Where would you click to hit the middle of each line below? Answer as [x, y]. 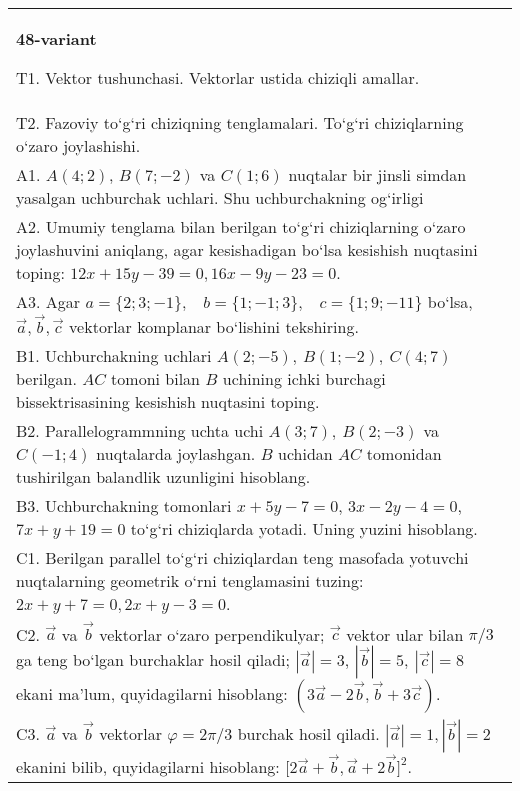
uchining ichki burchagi [304, 378]
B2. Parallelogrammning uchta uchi [140, 430]
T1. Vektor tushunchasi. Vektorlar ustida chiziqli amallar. [218, 77]
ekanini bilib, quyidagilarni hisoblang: [148, 766]
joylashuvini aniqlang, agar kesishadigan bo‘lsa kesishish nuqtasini [247, 249]
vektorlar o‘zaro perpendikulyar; [212, 634]
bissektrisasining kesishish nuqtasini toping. [168, 401]
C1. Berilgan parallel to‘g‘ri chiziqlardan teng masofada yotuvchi [242, 557]
